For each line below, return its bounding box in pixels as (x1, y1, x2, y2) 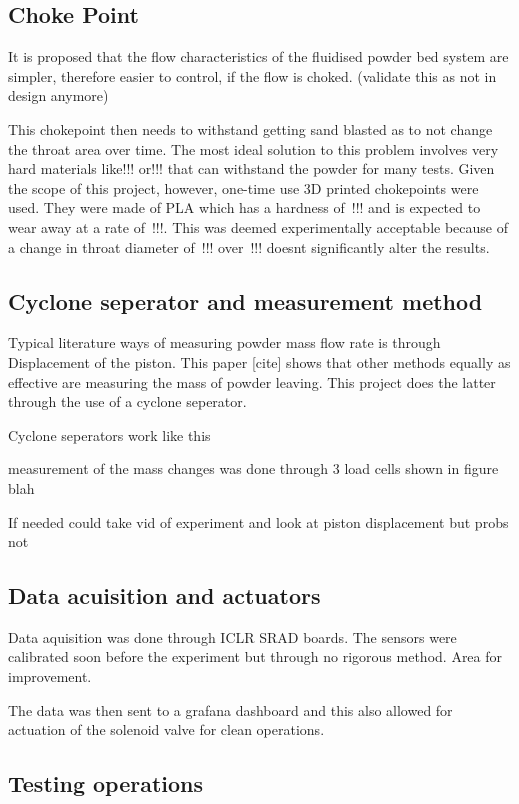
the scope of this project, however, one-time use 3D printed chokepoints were (8, 177, 479, 198)
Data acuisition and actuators (8, 580, 321, 611)
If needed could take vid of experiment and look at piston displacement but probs (8, 511, 509, 532)
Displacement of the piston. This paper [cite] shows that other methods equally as (8, 351, 511, 372)
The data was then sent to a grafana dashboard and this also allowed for (8, 699, 453, 720)
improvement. (8, 666, 92, 687)
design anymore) (8, 85, 109, 106)
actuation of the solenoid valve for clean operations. (8, 719, 325, 740)
